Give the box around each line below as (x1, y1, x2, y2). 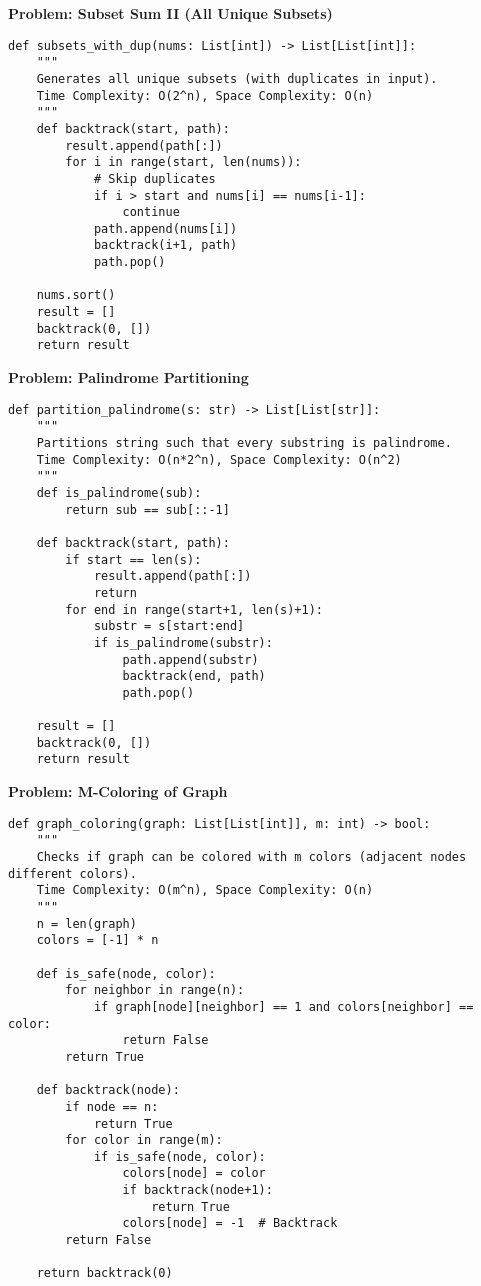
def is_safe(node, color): (36, 966, 216, 981)
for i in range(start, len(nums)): (65, 155, 302, 170)
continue (122, 205, 180, 220)
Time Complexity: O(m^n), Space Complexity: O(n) (36, 883, 374, 898)
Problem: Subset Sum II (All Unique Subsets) (8, 3, 333, 23)
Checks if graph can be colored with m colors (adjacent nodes (36, 850, 467, 864)
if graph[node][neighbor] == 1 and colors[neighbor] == (93, 999, 474, 1014)
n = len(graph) (36, 916, 137, 931)
